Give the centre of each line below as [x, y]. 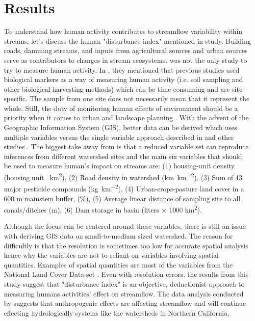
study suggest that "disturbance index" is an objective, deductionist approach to [124, 283]
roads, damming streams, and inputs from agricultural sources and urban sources [126, 50]
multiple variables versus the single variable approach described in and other [119, 137]
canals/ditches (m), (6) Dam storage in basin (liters [82, 209]
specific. [16, 98]
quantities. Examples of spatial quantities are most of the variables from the [118, 264]
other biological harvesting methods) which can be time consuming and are [117, 89]
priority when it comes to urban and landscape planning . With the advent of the [126, 118]
